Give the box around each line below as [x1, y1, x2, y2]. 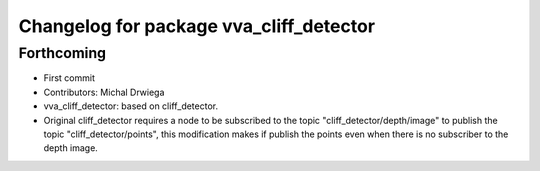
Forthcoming [18, 44, 107, 62]
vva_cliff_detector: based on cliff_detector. [43, 100, 219, 112]
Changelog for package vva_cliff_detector [18, 15, 375, 37]
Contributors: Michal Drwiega [43, 86, 165, 98]
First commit [43, 72, 95, 84]
